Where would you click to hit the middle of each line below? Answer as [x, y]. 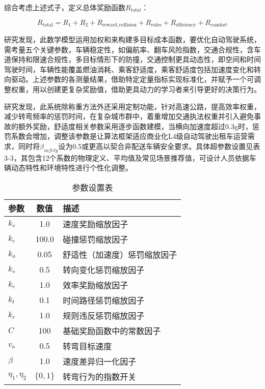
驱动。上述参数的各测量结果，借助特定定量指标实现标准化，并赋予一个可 [132, 79]
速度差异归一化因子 [100, 361]
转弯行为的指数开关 [100, 376]
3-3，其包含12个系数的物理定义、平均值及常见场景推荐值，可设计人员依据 [127, 157]
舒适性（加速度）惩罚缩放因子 [120, 254]
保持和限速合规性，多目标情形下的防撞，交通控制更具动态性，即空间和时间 [136, 59]
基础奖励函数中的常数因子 [112, 331]
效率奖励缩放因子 [96, 285]
